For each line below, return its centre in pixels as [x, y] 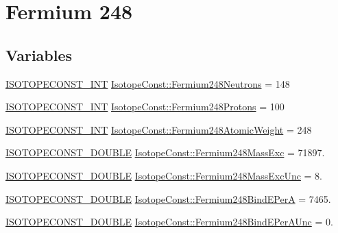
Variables [39, 54]
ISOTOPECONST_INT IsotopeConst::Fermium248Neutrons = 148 [148, 83]
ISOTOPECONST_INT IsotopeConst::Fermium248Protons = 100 [145, 107]
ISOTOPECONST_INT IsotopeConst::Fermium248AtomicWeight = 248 [159, 129]
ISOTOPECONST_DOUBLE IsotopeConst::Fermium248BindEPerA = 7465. [168, 198]
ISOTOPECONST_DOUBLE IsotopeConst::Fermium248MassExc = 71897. [165, 152]
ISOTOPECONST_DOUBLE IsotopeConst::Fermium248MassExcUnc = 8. [164, 175]
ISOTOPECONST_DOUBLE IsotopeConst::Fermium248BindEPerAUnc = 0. [169, 222]
